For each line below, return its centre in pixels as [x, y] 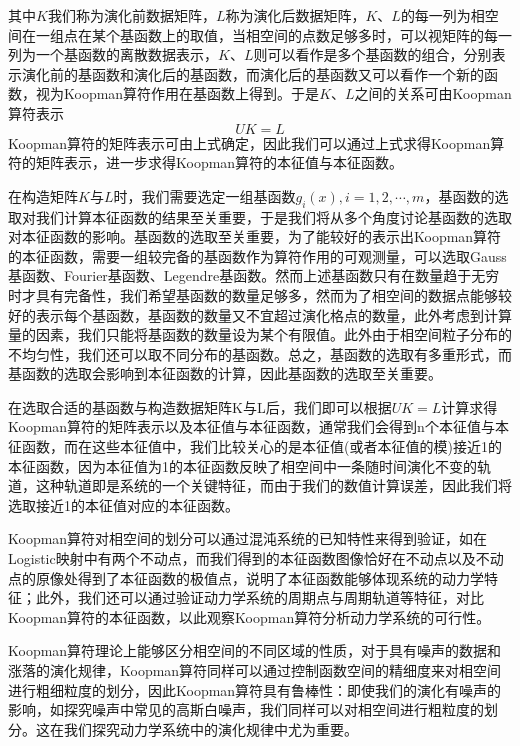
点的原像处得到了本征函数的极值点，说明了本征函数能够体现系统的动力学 [246, 577]
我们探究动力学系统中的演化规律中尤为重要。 [210, 728]
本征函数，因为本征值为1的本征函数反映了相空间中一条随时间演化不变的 [242, 465]
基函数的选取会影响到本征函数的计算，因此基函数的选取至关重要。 [225, 373]
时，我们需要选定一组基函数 [204, 195]
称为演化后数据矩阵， [295, 15]
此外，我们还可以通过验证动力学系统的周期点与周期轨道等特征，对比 [259, 597]
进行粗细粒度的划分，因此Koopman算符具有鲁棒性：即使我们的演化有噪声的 [255, 689]
